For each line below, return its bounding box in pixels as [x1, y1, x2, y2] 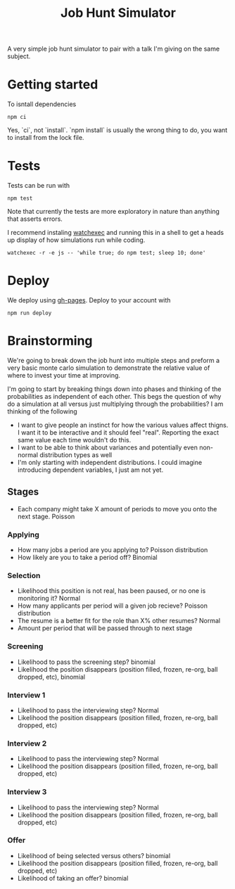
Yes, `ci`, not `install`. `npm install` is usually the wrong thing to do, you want [7, 126, 228, 134]
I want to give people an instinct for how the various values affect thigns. [17, 421, 229, 429]
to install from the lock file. [7, 134, 84, 142]
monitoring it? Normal [17, 594, 81, 603]
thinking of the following [7, 407, 77, 416]
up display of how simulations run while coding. [7, 236, 146, 244]
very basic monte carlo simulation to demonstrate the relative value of [7, 364, 210, 372]
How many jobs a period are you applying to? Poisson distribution [17, 546, 208, 554]
